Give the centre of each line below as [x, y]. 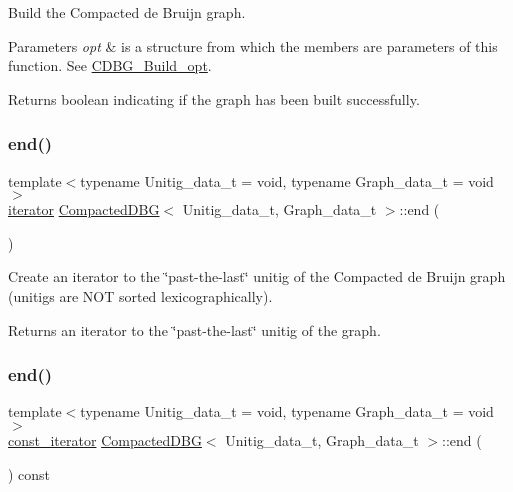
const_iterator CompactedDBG [105, 439]
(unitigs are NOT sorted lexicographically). [140, 295]
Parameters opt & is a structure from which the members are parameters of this [253, 45]
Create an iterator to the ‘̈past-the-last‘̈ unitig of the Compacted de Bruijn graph [257, 276]
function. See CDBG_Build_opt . [110, 65]
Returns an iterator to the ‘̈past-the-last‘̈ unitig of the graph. [194, 329]
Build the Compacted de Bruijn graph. [127, 12]
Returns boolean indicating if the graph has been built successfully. [214, 98]
